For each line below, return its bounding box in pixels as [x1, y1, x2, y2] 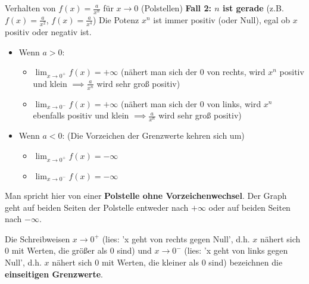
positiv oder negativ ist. [5, 25, 92, 38]
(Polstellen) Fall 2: [141, 2, 211, 14]
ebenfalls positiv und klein [33, 109, 129, 121]
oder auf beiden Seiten [208, 201, 291, 213]
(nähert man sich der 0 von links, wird [120, 97, 261, 110]
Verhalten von [5, 2, 56, 14]
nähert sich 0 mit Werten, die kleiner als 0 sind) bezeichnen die [52, 256, 283, 269]
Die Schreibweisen [5, 232, 70, 245]
